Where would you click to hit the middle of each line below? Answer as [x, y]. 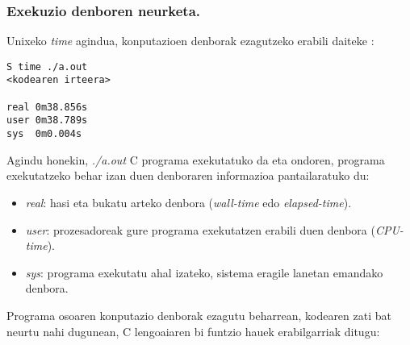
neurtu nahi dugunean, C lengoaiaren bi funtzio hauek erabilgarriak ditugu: [193, 331]
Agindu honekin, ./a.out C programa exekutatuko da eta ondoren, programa [196, 159]
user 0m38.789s [47, 121]
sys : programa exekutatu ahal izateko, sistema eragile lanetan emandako [204, 272]
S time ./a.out [47, 67]
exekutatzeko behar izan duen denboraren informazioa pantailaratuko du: [188, 175]
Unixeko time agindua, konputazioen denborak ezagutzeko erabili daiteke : [190, 41]
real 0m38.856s [47, 107]
